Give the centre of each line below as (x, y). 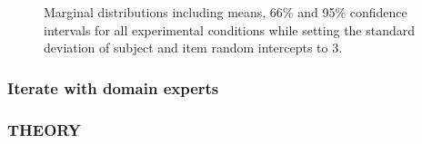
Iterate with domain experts (113, 87)
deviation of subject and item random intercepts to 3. (193, 48)
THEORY (45, 129)
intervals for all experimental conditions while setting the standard (230, 29)
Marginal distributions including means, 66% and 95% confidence (226, 12)
